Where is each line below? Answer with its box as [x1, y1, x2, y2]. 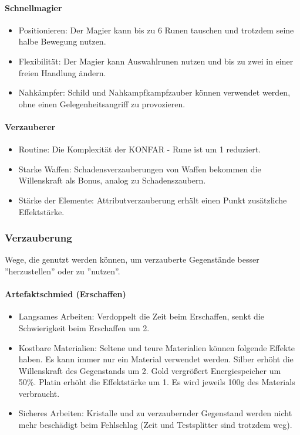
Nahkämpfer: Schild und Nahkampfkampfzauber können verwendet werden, [18, 86, 291, 98]
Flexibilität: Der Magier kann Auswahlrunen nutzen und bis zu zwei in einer [18, 55, 294, 67]
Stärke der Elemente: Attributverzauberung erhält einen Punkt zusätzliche [18, 193, 287, 206]
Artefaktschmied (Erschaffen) [5, 288, 126, 300]
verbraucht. [18, 387, 60, 399]
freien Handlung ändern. [18, 66, 106, 79]
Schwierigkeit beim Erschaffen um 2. [18, 321, 150, 334]
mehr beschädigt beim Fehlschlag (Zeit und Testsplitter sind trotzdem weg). [18, 419, 292, 431]
